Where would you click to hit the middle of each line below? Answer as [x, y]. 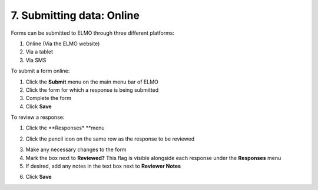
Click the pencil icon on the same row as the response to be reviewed [110, 139]
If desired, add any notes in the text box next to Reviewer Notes [103, 166]
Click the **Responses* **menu [65, 128]
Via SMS [36, 60]
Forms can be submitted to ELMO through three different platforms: [93, 33]
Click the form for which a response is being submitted [92, 90]
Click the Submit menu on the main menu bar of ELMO [92, 82]
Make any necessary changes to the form [76, 149]
